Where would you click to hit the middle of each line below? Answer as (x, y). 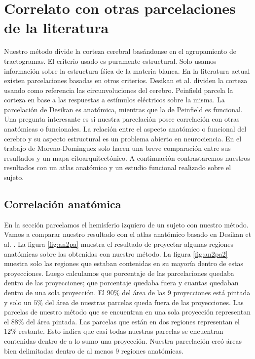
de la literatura (56, 27)
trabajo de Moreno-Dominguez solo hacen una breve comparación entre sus (117, 148)
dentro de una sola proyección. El (55, 292)
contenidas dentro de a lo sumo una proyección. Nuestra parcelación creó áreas (123, 340)
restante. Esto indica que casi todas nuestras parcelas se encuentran (121, 331)
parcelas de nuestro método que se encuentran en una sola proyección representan (127, 312)
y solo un (18, 302)
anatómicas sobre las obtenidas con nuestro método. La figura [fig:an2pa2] (116, 253)
